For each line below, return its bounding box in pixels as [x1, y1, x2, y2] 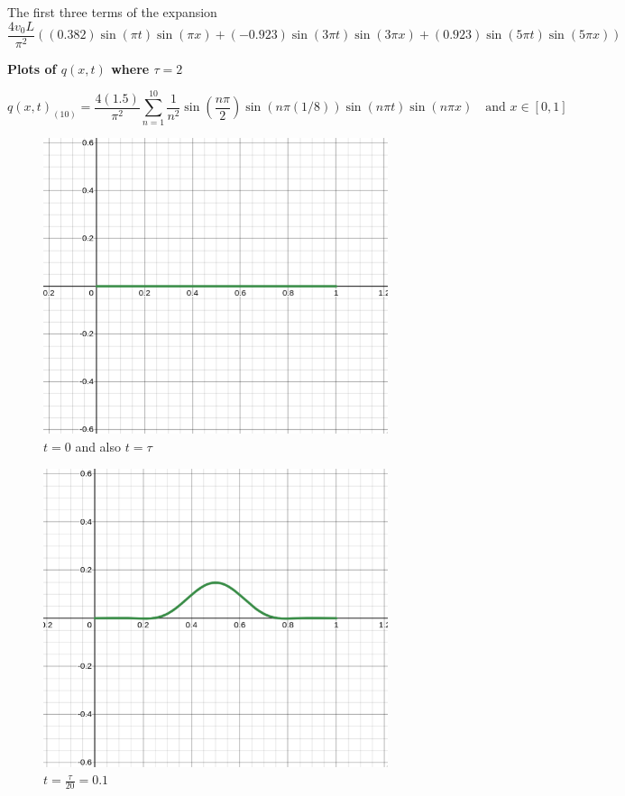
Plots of [7, 59, 57, 78]
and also [75, 436, 122, 455]
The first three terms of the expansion [7, 3, 217, 21]
